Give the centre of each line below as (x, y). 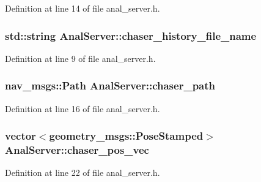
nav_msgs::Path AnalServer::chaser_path (110, 85)
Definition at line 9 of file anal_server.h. (80, 58)
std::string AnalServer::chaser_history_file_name (131, 35)
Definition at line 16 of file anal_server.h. (83, 108)
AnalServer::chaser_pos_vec (77, 150)
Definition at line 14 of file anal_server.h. (83, 8)
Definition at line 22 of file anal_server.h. (83, 173)
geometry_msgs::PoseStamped (126, 136)
